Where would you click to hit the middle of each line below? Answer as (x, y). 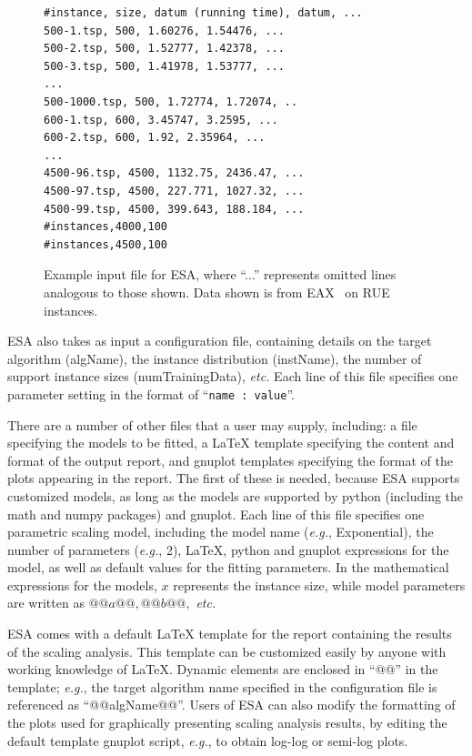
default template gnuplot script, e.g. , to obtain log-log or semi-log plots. (208, 740)
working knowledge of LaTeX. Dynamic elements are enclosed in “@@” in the (223, 669)
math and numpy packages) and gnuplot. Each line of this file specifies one (216, 514)
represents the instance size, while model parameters (319, 585)
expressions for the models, (82, 585)
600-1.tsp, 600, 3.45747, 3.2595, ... (161, 120)
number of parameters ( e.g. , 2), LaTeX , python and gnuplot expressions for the (228, 549)
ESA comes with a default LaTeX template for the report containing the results (230, 634)
